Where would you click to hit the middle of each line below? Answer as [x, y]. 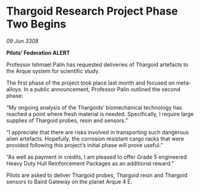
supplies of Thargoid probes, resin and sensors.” [67, 120]
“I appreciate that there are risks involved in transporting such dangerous [98, 132]
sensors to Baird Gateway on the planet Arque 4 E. [69, 181]
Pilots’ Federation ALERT [38, 52]
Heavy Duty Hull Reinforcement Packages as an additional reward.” [90, 163]
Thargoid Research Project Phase [92, 11]
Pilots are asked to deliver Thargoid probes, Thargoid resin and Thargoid [97, 175]
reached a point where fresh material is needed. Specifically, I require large [100, 114]
